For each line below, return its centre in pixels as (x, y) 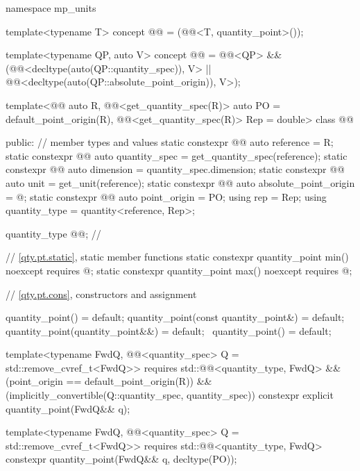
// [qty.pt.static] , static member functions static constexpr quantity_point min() (177, 257)
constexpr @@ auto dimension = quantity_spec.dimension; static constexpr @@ (175, 169)
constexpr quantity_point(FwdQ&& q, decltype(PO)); (121, 459)
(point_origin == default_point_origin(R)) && (109, 381)
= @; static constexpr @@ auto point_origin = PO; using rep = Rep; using (166, 196)
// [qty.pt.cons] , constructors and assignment (101, 294)
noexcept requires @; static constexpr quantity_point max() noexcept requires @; (179, 270)
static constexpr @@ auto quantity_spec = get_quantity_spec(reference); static (177, 155)
